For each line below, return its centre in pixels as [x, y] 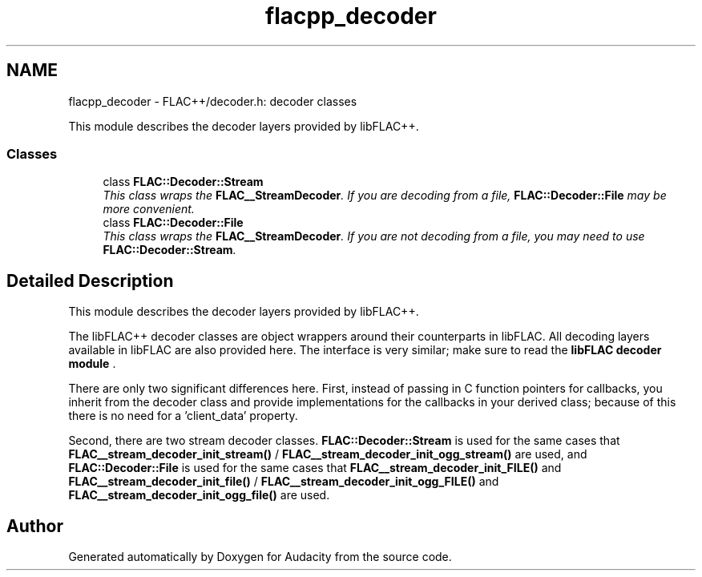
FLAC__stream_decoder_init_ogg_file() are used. [199, 495]
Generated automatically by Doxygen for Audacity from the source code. [260, 557]
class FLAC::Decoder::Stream [183, 182]
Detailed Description [90, 280]
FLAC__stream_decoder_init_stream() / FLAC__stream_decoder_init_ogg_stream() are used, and [328, 454]
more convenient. [149, 209]
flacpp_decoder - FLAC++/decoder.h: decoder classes [213, 101]
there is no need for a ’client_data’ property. [183, 416]
